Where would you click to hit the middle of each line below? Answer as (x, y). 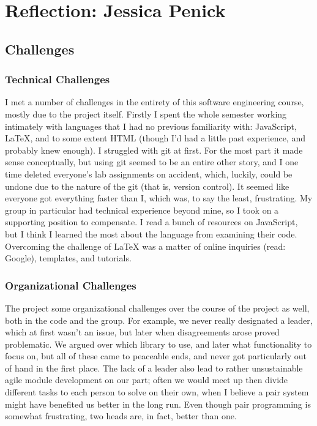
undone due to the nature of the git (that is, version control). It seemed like (147, 186)
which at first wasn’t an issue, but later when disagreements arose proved (142, 332)
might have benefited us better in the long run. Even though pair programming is (158, 404)
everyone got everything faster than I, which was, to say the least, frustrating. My (159, 198)
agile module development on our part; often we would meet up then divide (147, 380)
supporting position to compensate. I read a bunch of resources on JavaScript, (151, 222)
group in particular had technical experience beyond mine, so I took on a (142, 210)
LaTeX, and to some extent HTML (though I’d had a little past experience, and (155, 138)
